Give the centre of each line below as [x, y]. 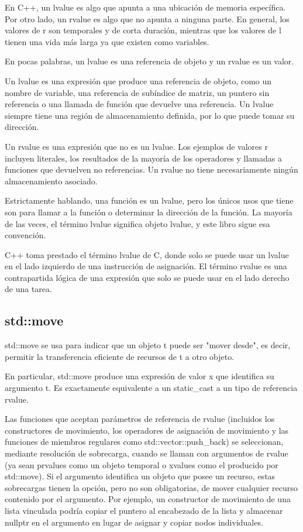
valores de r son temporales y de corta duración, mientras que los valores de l [143, 30]
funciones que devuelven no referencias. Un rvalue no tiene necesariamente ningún [151, 169]
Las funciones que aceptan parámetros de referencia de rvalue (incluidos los [140, 419]
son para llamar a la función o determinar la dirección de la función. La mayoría [149, 212]
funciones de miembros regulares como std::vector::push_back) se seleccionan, [144, 442]
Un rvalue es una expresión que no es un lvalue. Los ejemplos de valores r [136, 146]
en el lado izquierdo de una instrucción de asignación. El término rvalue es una [146, 266]
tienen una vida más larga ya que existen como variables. [107, 41]
